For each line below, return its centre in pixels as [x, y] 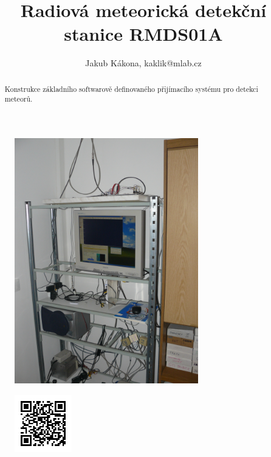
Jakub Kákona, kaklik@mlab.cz [143, 63]
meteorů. [19, 99]
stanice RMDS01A [143, 34]
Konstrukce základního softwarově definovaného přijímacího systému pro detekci [131, 89]
